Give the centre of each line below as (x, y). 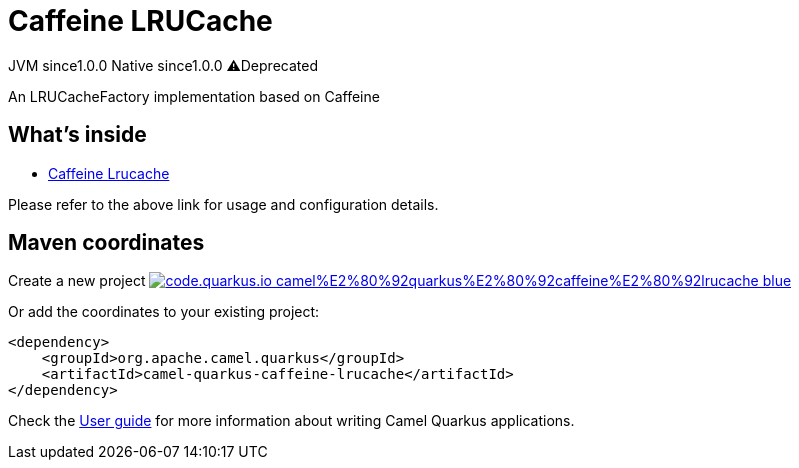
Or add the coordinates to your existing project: (164, 312)
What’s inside (77, 135)
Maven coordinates (106, 243)
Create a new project (77, 281)
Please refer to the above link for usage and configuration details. (223, 204)
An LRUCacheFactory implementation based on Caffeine (194, 96)
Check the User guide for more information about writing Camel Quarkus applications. (291, 421)
